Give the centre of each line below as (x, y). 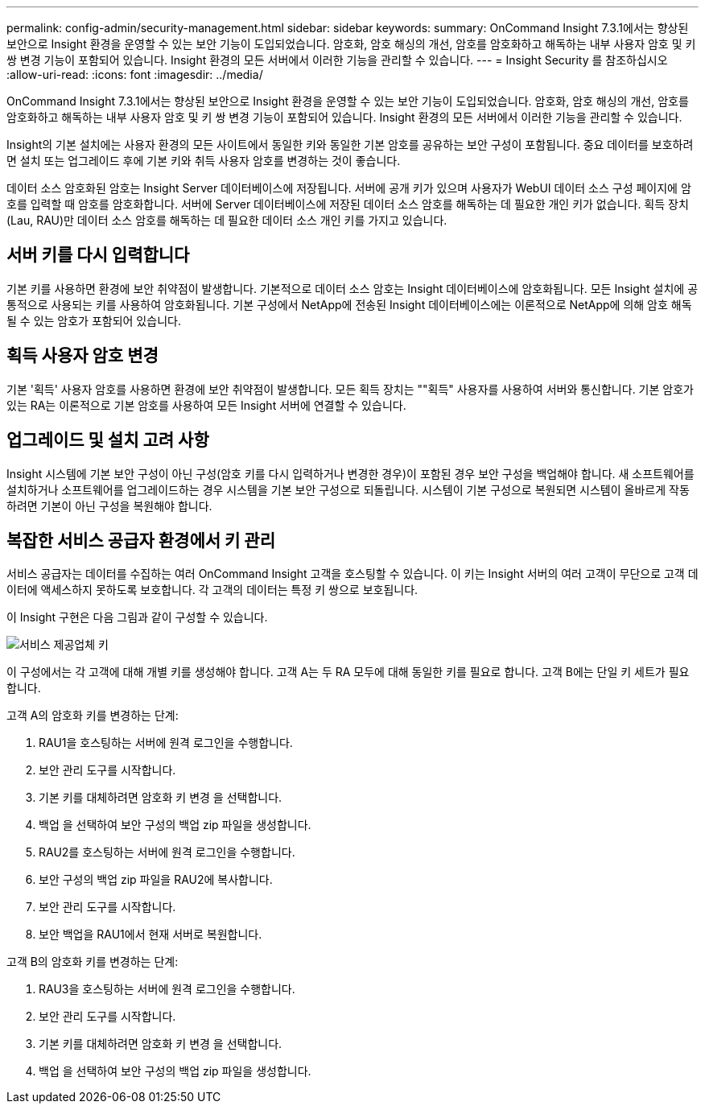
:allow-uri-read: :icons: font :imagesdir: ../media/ (135, 74)
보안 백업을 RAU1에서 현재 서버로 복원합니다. (150, 935)
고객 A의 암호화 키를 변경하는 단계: (93, 716)
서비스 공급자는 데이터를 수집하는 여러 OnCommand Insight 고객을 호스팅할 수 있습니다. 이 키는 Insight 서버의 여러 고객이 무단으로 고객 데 (352, 574)
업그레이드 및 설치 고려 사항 (108, 440)
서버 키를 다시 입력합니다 (98, 255)
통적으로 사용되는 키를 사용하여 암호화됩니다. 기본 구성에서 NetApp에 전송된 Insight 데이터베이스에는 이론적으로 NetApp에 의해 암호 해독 (349, 304)
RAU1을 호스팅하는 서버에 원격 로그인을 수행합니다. (166, 743)
